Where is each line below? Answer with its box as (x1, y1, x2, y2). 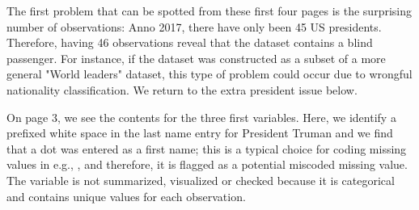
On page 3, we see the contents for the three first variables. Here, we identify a (6, 108, 396, 125)
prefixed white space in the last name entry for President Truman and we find (6, 124, 393, 141)
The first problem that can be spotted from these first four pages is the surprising (6, 2, 413, 19)
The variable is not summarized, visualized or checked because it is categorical (6, 171, 395, 188)
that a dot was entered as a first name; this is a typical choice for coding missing (6, 140, 407, 157)
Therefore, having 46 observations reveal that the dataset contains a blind (6, 34, 373, 51)
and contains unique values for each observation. (6, 187, 246, 204)
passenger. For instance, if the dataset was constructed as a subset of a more (6, 49, 386, 66)
